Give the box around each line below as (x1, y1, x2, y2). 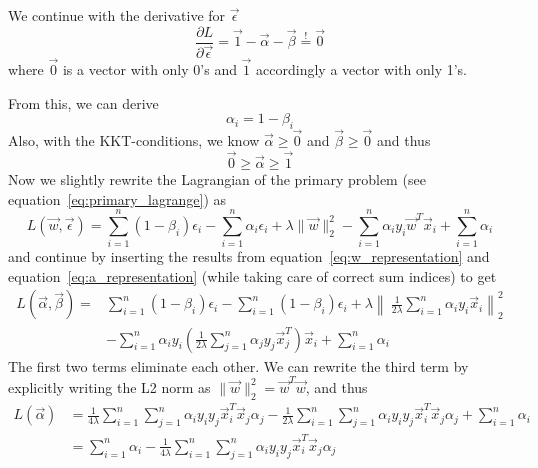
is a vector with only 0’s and (62, 58, 237, 79)
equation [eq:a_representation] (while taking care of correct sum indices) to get (8, 265, 497, 286)
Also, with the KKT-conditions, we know (8, 130, 260, 151)
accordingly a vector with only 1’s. (256, 58, 467, 79)
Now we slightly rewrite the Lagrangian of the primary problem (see (8, 168, 426, 189)
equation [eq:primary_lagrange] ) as (8, 188, 227, 209)
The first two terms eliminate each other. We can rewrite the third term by (8, 355, 469, 376)
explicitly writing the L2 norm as (8, 376, 211, 397)
